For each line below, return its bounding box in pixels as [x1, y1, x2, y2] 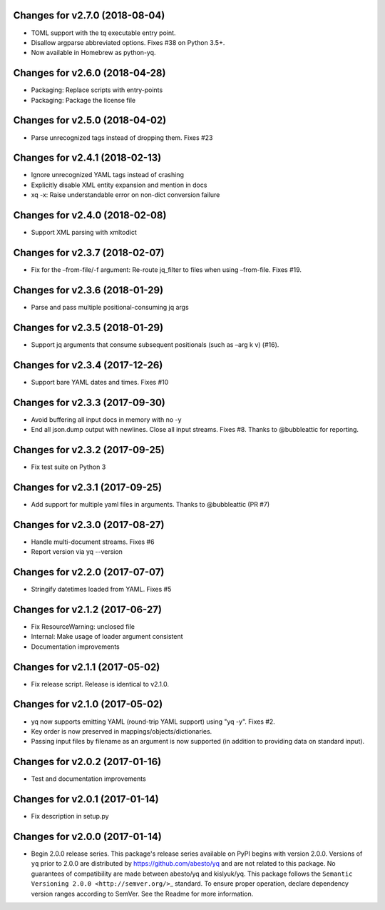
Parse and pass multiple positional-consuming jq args [31, 303, 189, 311]
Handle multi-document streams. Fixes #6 [31, 537, 155, 546]
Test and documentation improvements [31, 774, 146, 783]
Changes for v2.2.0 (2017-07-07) [13, 566, 165, 578]
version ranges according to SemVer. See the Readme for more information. [31, 889, 254, 898]
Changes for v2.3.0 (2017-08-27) [13, 518, 165, 531]
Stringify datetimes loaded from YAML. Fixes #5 [31, 585, 172, 594]
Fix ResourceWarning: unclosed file [31, 622, 135, 631]
